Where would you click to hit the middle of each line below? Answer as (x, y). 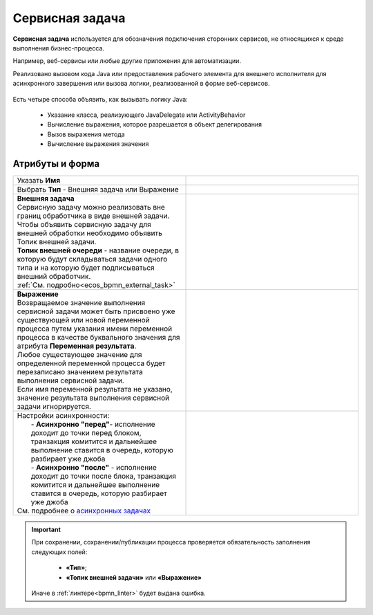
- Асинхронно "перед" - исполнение (93, 424)
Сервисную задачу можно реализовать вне (91, 207)
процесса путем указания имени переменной (95, 329)
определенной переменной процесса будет (91, 363)
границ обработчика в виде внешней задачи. (93, 216)
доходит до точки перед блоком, (86, 432)
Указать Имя (39, 180)
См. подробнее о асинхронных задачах (84, 511)
